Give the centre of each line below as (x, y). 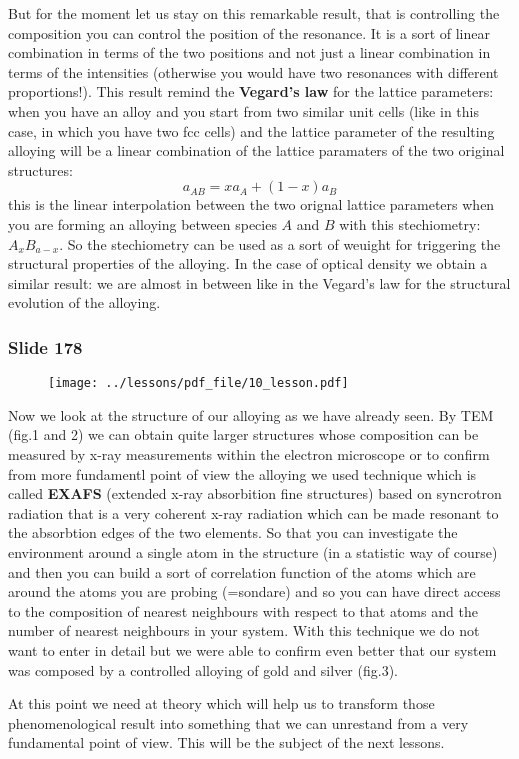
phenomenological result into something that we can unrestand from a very (238, 722)
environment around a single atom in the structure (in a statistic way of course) (253, 551)
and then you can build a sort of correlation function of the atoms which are (242, 571)
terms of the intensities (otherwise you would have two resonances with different (253, 71)
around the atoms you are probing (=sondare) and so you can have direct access (254, 591)
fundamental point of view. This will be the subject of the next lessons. (226, 742)
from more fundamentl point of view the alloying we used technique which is (242, 473)
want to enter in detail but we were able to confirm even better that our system (252, 649)
